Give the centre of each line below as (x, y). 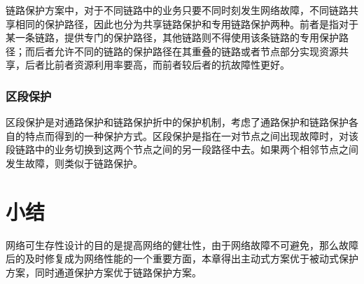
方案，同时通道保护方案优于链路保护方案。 (104, 272)
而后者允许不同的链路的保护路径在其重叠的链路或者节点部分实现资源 (182, 51)
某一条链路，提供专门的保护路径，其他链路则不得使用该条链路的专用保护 (172, 37)
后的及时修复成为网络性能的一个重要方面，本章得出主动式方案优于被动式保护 (182, 258)
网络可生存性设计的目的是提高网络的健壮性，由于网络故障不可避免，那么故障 (182, 244)
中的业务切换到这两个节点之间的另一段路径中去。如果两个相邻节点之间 (196, 149)
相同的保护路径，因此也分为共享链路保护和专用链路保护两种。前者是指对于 (187, 23)
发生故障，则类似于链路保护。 (74, 163)
